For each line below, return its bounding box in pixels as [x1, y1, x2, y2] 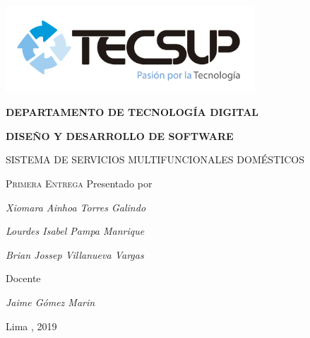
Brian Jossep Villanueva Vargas [6, 247, 144, 262]
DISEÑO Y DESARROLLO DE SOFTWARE [6, 128, 234, 143]
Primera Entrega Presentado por [6, 176, 153, 191]
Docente [6, 271, 41, 286]
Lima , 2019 [6, 318, 57, 333]
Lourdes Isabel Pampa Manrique [6, 223, 145, 238]
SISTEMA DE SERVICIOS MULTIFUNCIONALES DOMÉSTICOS [6, 152, 304, 167]
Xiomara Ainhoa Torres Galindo [6, 199, 146, 214]
